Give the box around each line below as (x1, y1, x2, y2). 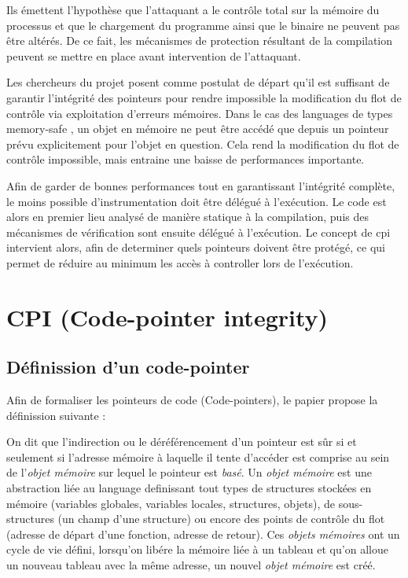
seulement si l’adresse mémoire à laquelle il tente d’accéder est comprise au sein (6, 448, 390, 465)
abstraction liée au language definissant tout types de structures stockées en (6, 480, 372, 496)
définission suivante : (6, 407, 106, 423)
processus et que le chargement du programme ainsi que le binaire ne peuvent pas (6, 17, 400, 33)
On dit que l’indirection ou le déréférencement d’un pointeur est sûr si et (6, 433, 357, 450)
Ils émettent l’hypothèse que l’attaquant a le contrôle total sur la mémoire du (6, 2, 380, 17)
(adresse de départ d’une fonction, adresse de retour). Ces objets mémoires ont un (6, 525, 400, 542)
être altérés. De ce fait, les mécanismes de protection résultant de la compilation (6, 32, 393, 49)
